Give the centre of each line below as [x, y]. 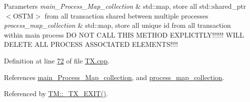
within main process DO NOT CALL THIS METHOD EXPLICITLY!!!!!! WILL [124, 34]
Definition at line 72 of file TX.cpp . [57, 60]
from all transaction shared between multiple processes [126, 15]
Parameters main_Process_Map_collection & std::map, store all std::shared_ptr [125, 6]
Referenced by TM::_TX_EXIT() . [56, 93]
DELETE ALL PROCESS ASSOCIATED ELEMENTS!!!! [91, 44]
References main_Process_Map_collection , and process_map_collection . [114, 77]
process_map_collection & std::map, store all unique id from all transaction [117, 25]
